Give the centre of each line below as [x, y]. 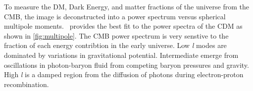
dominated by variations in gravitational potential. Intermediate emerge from [121, 55]
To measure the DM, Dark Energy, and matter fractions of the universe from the [126, 6]
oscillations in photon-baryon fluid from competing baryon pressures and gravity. [126, 65]
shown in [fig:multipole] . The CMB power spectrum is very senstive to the [116, 35]
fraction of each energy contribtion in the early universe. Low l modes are [115, 45]
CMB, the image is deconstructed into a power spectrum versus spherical [115, 16]
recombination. [26, 84]
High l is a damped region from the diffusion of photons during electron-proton [124, 74]
